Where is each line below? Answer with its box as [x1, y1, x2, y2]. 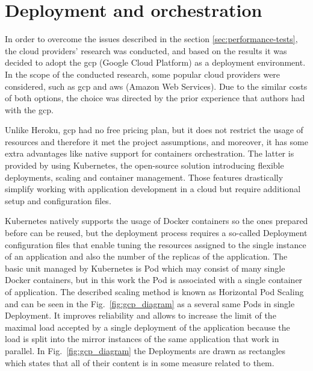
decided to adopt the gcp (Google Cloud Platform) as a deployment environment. [5, 56, 306, 69]
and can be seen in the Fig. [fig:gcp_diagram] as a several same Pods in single [5, 297, 295, 310]
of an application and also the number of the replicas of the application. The [5, 250, 288, 263]
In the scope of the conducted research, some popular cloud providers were [5, 67, 280, 80]
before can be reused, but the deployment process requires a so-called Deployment [5, 226, 308, 239]
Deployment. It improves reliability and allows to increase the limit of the [5, 309, 276, 322]
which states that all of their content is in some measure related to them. [5, 356, 274, 369]
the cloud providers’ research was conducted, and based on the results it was [5, 44, 287, 57]
